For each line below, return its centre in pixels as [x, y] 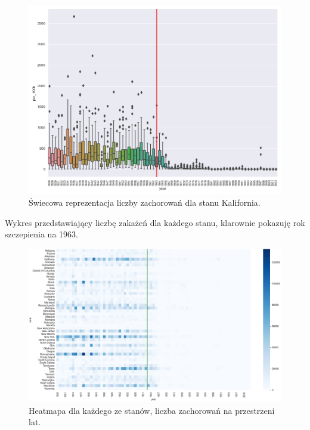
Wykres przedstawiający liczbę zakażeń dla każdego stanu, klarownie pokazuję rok [155, 222]
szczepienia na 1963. [41, 234]
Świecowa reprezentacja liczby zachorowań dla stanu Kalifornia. [145, 202]
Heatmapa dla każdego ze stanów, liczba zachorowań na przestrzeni [152, 410]
